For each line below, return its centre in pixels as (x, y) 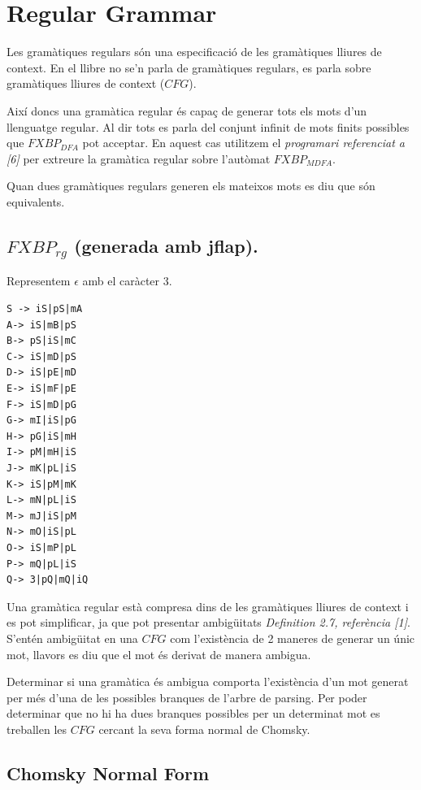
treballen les (37, 729)
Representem (39, 281)
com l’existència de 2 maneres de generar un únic (293, 638)
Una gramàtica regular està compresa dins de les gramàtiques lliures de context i (208, 606)
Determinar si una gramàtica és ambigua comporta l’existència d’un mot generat (208, 681)
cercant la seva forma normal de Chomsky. (204, 729)
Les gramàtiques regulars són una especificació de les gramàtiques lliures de (194, 52)
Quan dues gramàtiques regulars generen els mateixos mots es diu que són (191, 186)
